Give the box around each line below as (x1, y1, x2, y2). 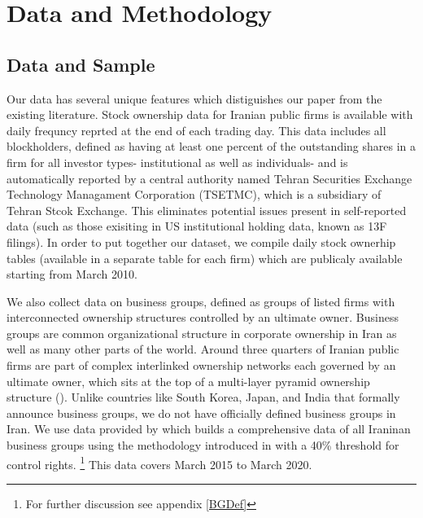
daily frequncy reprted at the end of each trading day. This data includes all (7, 121, 386, 138)
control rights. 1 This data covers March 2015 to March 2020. (7, 453, 312, 472)
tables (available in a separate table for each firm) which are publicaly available (7, 249, 403, 266)
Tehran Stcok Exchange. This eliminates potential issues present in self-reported (7, 201, 407, 218)
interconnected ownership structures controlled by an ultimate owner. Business (7, 309, 399, 326)
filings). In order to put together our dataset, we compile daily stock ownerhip (7, 233, 396, 250)
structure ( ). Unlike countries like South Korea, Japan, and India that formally (7, 388, 400, 406)
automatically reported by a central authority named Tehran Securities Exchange (7, 169, 412, 187)
